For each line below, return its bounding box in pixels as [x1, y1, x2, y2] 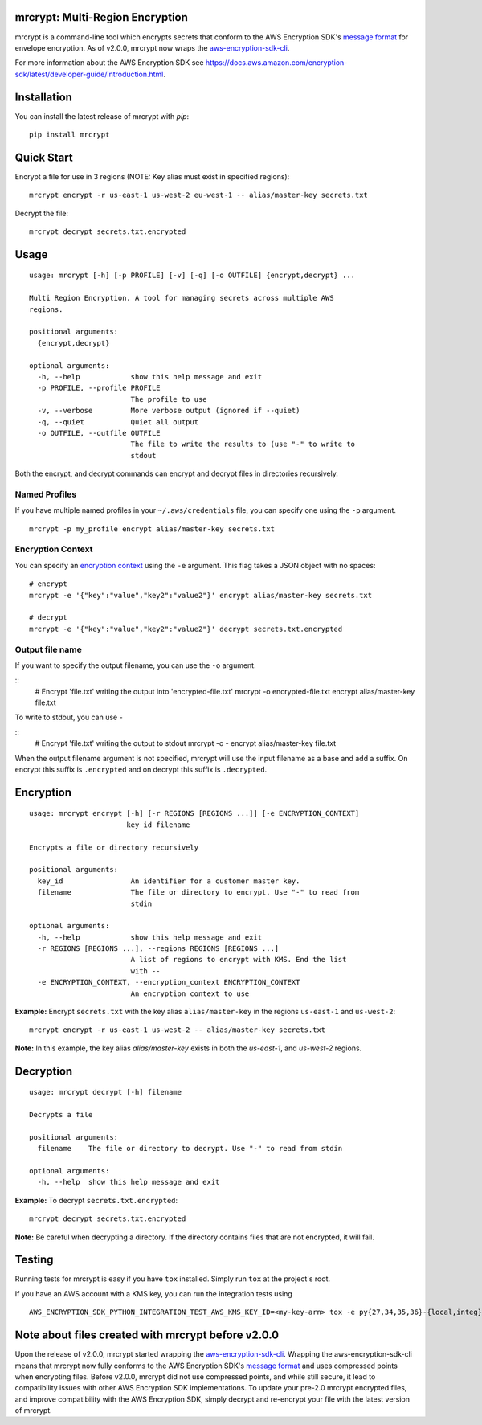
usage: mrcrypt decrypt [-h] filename [29, 1087, 182, 1097]
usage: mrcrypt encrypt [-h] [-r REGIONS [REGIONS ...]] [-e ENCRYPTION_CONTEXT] [29, 809, 360, 818]
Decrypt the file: [14, 208, 68, 218]
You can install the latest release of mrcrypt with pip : [14, 111, 190, 121]
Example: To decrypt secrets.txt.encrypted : [14, 1195, 178, 1205]
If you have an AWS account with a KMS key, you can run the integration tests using [14, 1288, 292, 1298]
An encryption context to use [130, 989, 250, 998]
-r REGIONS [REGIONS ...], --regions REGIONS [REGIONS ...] [37, 944, 280, 953]
